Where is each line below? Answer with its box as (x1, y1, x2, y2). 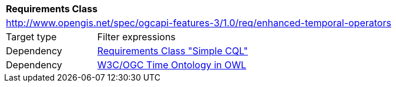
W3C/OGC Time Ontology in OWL (97, 59, 247, 71)
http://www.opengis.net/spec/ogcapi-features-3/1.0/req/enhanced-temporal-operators (6, 17, 391, 29)
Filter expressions (97, 31, 176, 43)
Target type (6, 31, 57, 43)
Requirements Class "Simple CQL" (97, 45, 249, 57)
